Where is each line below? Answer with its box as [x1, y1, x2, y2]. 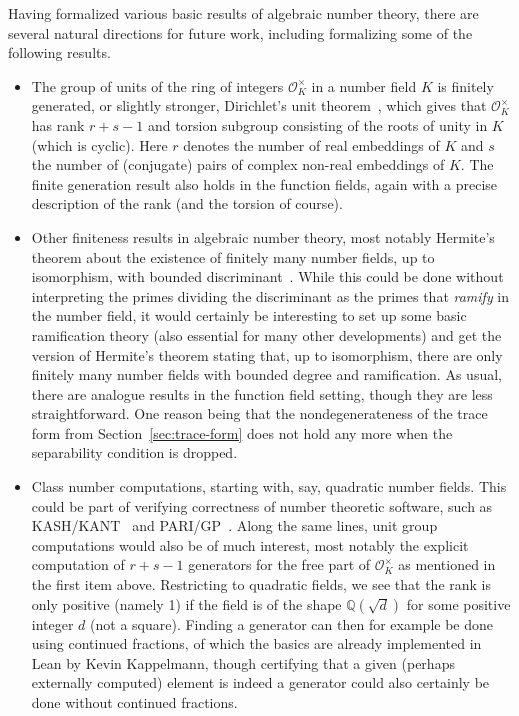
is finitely [437, 75, 494, 96]
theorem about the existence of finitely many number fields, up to [31, 246, 435, 267]
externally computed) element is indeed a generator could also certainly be [31, 672, 490, 693]
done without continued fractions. [31, 692, 238, 712]
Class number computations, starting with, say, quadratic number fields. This [31, 476, 507, 497]
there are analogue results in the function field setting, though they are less [31, 383, 493, 404]
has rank [31, 114, 85, 135]
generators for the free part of [188, 554, 371, 575]
